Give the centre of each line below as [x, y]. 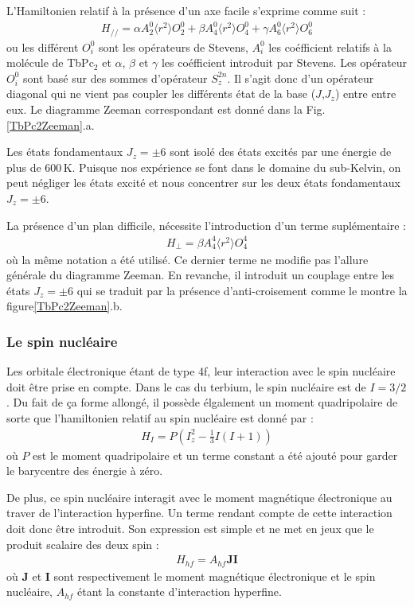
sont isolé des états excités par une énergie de [281, 152]
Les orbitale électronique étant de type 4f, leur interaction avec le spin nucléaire [201, 371]
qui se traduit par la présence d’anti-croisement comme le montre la [242, 290]
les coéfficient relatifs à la [330, 47]
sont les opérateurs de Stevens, [174, 47]
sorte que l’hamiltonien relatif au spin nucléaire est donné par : [160, 418]
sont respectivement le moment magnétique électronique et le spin [215, 576]
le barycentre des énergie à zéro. [85, 471]
